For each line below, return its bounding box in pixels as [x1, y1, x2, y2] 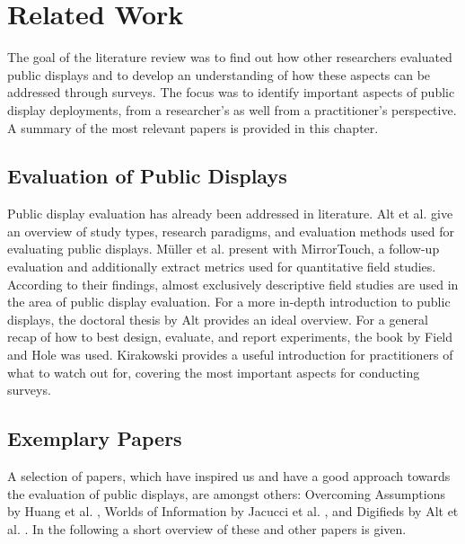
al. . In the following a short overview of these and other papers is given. [7, 519, 407, 538]
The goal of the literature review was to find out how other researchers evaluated [7, 48, 452, 67]
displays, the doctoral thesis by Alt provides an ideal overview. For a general [7, 309, 429, 328]
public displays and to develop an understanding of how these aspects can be [7, 65, 431, 84]
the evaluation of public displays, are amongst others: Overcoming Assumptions [7, 484, 445, 503]
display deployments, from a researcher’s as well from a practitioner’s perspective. [7, 100, 457, 119]
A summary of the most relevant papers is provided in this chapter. [7, 118, 379, 137]
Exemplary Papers [7, 424, 182, 452]
